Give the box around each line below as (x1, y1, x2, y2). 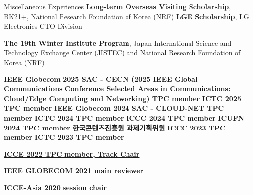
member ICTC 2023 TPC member (4, 132, 124, 142)
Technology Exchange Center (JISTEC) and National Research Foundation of (4, 47, 241, 58)
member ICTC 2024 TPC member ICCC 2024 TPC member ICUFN (4, 112, 245, 123)
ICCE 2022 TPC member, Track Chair (4, 148, 140, 159)
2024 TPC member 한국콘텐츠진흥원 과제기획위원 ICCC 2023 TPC (4, 122, 226, 132)
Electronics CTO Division (4, 21, 82, 31)
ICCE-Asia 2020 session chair (4, 182, 107, 192)
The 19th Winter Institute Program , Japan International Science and (4, 37, 232, 48)
